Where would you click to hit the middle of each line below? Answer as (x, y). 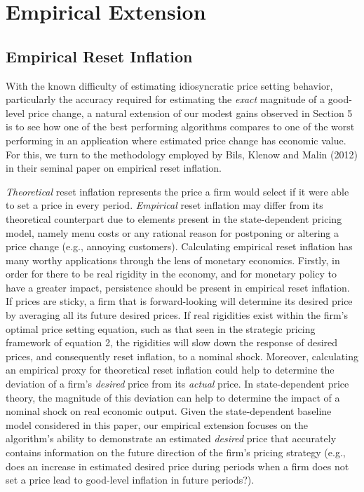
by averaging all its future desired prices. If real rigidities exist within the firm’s (177, 315)
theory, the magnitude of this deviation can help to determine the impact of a (173, 397)
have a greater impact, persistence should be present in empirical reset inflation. (178, 287)
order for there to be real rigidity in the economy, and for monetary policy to (171, 274)
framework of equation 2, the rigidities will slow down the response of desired (172, 342)
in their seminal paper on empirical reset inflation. (114, 168)
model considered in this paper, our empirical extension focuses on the (157, 424)
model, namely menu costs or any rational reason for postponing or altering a (173, 232)
